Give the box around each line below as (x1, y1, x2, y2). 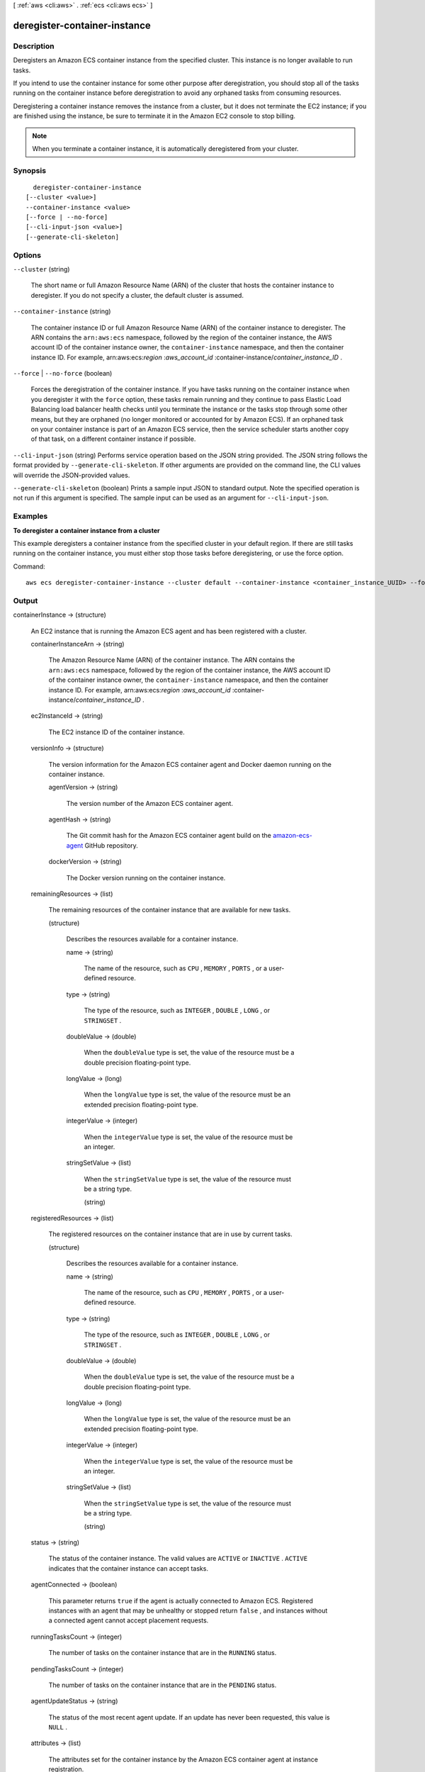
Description (13, 41, 55, 51)
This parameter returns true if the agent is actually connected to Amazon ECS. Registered (48, 1596, 313, 1605)
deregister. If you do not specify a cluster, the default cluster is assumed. (30, 291, 244, 299)
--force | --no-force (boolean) (13, 369, 113, 378)
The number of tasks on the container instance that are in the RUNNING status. (48, 1649, 277, 1657)
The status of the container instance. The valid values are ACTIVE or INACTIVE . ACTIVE (48, 1554, 308, 1563)
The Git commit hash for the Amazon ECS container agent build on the (66, 831, 272, 840)
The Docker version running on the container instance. (66, 873, 226, 882)
